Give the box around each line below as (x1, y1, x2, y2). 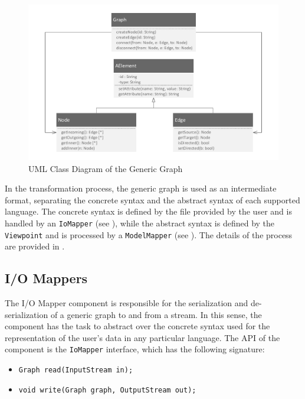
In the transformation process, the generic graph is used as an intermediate (5, 182, 277, 194)
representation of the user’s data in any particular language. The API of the (5, 331, 280, 343)
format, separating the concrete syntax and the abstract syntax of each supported (5, 193, 300, 206)
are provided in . (5, 240, 65, 252)
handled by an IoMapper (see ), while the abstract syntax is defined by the (5, 216, 275, 229)
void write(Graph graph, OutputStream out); (18, 385, 196, 394)
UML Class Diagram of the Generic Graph (28, 162, 183, 174)
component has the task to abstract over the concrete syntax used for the (5, 320, 270, 332)
